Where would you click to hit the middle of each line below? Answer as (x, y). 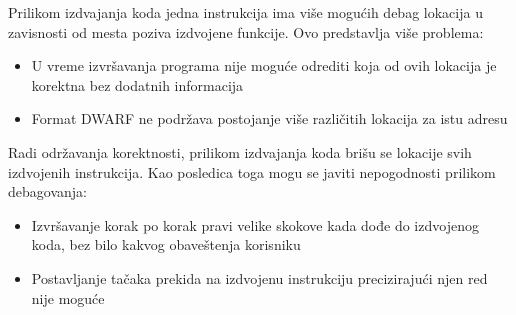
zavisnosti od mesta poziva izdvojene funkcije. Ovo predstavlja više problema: (246, 31)
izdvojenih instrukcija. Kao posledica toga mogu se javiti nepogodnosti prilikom (252, 171)
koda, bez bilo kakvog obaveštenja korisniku (166, 244)
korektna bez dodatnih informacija (137, 84)
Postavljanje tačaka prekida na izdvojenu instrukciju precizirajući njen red (259, 277)
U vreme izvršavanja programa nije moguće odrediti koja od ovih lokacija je (264, 65)
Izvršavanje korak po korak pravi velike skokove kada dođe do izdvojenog (255, 224)
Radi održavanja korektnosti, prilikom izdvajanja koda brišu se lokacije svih (240, 151)
